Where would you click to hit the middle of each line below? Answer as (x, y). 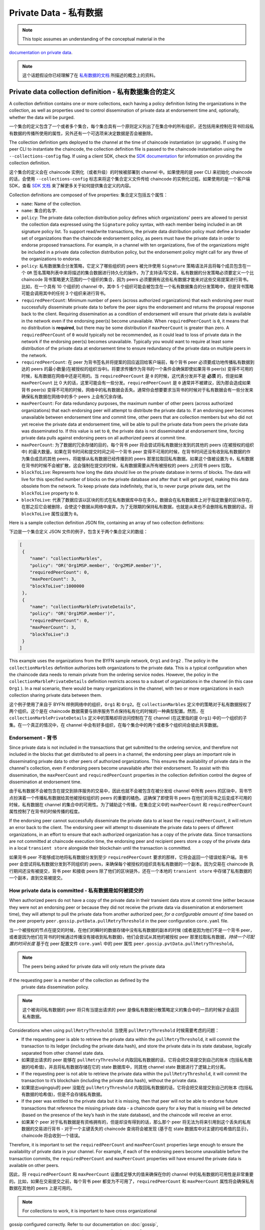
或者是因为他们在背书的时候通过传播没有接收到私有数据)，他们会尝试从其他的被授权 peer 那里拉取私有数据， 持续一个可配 (132, 937)
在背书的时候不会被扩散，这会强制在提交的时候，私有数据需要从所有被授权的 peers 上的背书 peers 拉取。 (128, 465)
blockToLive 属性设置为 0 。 (51, 514)
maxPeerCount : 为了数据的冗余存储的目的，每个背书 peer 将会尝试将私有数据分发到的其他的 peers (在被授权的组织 (138, 445)
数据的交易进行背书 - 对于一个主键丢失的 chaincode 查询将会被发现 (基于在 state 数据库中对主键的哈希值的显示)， (136, 1129)
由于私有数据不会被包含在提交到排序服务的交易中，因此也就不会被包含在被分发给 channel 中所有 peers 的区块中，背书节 (131, 791)
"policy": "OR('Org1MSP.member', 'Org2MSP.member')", (96, 565)
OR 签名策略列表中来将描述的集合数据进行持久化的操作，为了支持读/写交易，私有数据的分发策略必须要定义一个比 (140, 273)
